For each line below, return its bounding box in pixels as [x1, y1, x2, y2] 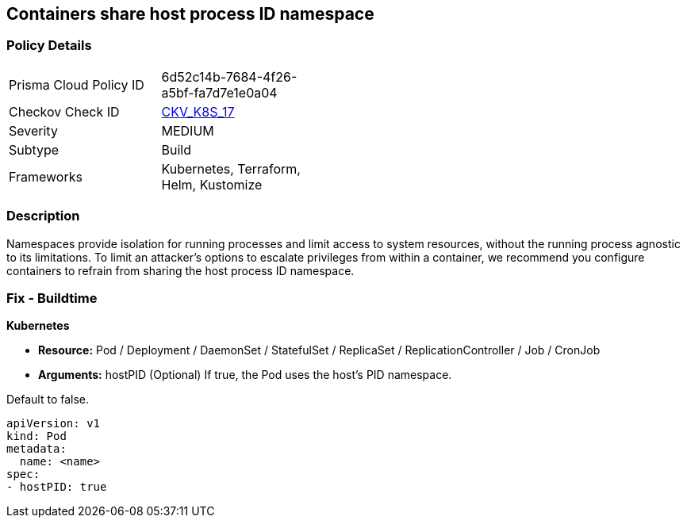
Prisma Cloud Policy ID [9, 76, 144, 93]
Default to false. [6, 392, 90, 407]
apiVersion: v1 [6, 417, 101, 430]
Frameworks [9, 168, 83, 185]
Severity [9, 122, 58, 139]
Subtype [9, 141, 59, 158]
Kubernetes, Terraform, [161, 160, 301, 177]
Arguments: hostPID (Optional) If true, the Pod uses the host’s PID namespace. [38, 368, 452, 382]
